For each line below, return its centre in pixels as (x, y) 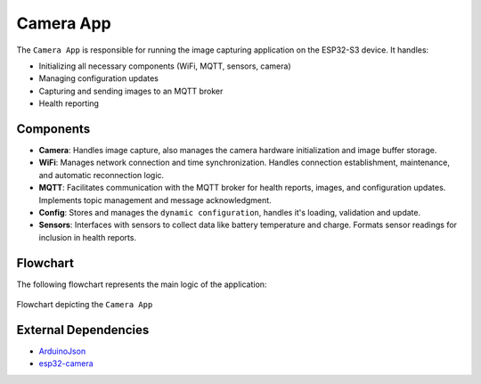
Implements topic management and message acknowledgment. (155, 200)
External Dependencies (83, 330)
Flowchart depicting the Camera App (85, 305)
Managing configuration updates (99, 78)
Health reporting (69, 103)
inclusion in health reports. (88, 237)
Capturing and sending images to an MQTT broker (131, 91)
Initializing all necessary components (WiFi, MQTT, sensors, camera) (165, 66)
